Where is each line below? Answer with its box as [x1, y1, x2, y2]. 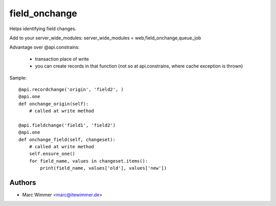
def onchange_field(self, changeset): [18, 136, 116, 143]
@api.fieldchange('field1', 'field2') [18, 122, 116, 128]
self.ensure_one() [29, 151, 76, 157]
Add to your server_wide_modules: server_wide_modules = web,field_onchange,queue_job [9, 35, 201, 41]
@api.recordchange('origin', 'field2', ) [18, 86, 124, 92]
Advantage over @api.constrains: [9, 44, 80, 51]
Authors [9, 178, 36, 187]
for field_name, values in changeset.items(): [29, 158, 148, 164]
